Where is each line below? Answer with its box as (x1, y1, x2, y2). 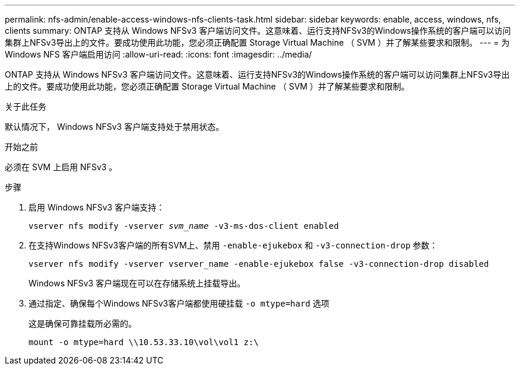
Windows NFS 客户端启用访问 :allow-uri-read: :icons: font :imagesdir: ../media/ (5, 49, 312, 59)
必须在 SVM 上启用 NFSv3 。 (5, 162, 118, 172)
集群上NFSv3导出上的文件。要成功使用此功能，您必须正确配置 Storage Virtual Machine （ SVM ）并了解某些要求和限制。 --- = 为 (5, 37, 510, 47)
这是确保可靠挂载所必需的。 (28, 318, 137, 328)
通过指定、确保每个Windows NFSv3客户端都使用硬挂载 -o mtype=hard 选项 (28, 298, 329, 308)
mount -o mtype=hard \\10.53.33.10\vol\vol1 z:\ (28, 337, 259, 347)
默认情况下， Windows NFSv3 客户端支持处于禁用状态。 (5, 122, 224, 132)
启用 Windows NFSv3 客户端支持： (28, 202, 165, 212)
